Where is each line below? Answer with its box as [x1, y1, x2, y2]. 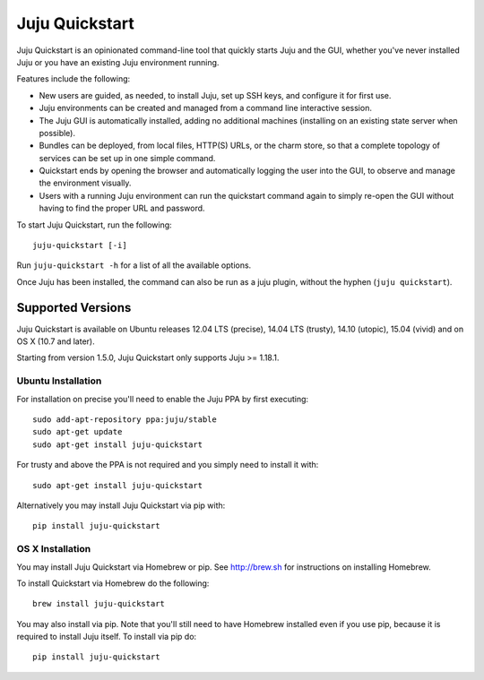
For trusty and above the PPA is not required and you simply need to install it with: [16, 460, 319, 470]
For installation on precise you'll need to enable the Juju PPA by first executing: [16, 393, 309, 404]
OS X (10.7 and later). [16, 336, 95, 347]
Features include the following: [16, 73, 131, 84]
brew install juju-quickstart [32, 598, 166, 609]
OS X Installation [16, 543, 91, 555]
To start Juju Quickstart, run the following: [16, 219, 172, 230]
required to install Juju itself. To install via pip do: [16, 632, 197, 642]
